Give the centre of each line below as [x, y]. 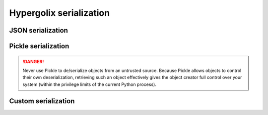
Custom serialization [42, 101]
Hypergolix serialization [60, 13]
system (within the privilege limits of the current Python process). [89, 84]
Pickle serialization [39, 46]
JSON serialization [38, 30]
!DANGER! [33, 61]
